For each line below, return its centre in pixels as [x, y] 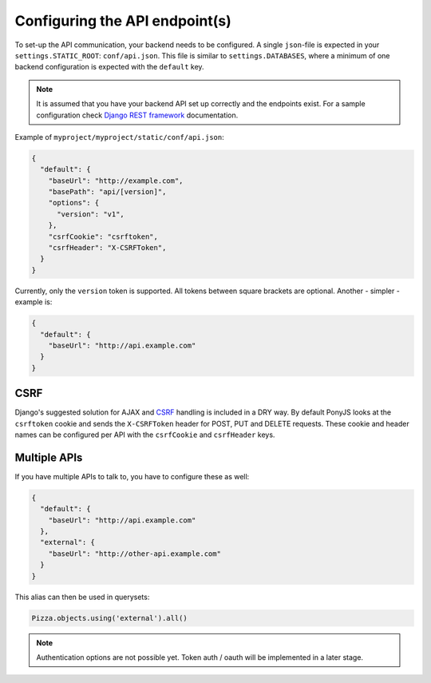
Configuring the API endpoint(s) [123, 21]
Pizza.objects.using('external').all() [109, 618]
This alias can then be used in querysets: [82, 597]
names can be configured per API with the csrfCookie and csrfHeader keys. [145, 435]
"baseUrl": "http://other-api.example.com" [134, 554]
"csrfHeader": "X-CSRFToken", [107, 248]
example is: [34, 302]
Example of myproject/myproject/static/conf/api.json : [119, 137]
